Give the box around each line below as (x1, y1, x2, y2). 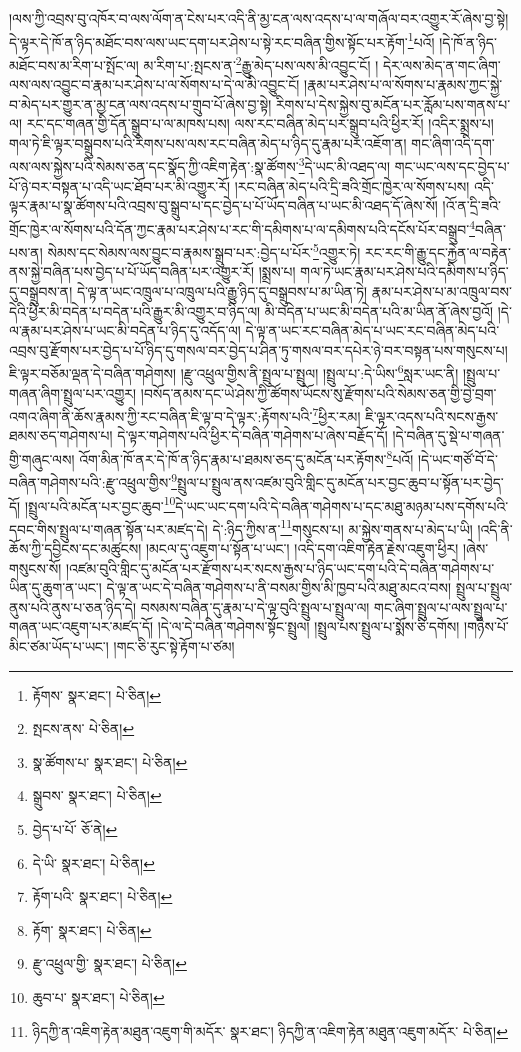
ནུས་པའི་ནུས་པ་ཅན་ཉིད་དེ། (9, 596, 137, 617)
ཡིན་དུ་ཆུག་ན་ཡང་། (9, 577, 102, 598)
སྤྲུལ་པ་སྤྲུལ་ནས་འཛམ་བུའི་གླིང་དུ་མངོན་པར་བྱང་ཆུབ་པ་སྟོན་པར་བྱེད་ (176, 471, 504, 492)
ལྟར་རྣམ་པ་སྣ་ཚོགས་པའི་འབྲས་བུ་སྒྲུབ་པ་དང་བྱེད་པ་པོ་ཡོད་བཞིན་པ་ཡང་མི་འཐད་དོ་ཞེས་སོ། (9, 195, 438, 216)
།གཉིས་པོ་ (464, 616, 509, 637)
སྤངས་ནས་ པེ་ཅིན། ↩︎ (32, 718, 135, 739)
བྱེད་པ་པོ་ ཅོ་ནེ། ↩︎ (32, 819, 118, 839)
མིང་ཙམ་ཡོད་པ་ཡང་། (9, 636, 109, 657)
